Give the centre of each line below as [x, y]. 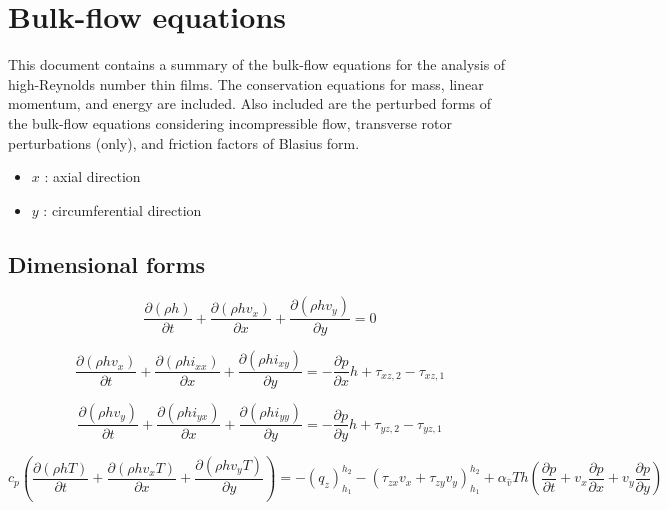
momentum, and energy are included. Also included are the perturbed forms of [250, 103]
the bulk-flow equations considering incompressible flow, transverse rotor [230, 122]
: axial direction [92, 176]
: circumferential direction [122, 209]
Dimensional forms [107, 263]
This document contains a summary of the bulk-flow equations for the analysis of [257, 64]
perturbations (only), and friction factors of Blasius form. [184, 142]
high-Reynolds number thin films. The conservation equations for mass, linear [246, 83]
